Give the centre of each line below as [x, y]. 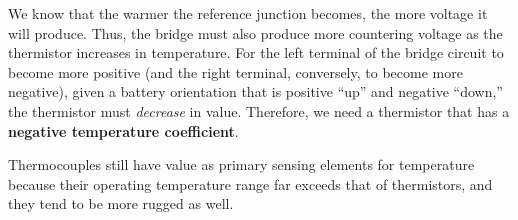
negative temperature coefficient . [123, 130]
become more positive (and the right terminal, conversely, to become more [235, 71]
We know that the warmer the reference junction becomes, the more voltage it [248, 13]
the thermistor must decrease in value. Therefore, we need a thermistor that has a [259, 110]
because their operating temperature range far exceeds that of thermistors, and [250, 183]
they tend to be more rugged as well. [121, 203]
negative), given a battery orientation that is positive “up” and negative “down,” [255, 91]
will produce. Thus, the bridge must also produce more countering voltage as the [255, 32]
